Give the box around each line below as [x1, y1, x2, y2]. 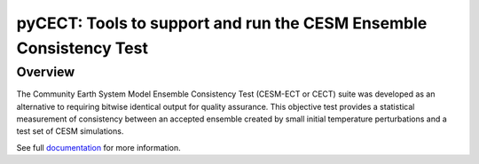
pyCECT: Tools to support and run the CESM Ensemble [16, 13, 428, 33]
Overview [16, 64, 75, 80]
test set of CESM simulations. [16, 126, 124, 137]
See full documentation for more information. [16, 142, 181, 152]
